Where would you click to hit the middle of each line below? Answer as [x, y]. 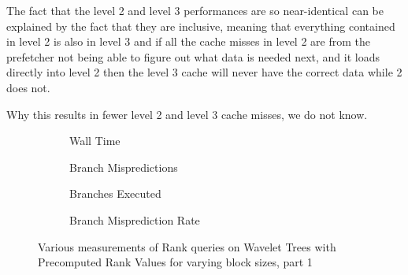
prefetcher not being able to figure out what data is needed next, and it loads [193, 56]
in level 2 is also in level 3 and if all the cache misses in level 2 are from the [188, 41]
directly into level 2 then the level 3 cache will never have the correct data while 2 [204, 72]
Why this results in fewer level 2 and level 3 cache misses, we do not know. [187, 114]
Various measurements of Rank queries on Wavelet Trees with [187, 246]
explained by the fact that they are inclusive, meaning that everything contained [201, 26]
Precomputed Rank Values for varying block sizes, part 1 [175, 262]
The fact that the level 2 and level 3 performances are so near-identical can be [195, 10]
